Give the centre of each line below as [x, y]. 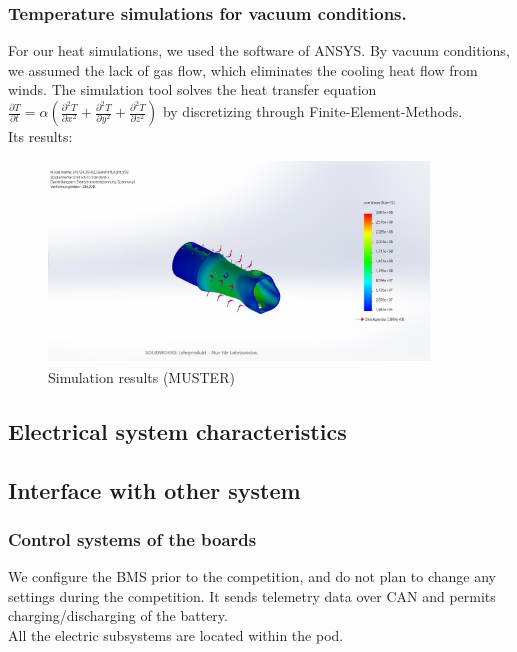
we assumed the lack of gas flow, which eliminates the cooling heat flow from [243, 69]
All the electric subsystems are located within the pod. [176, 635]
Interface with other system [154, 489]
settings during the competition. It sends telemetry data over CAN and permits [252, 595]
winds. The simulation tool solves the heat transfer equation [192, 89]
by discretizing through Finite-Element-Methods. [312, 111]
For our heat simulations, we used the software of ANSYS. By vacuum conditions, [259, 50]
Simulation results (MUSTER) [141, 376]
